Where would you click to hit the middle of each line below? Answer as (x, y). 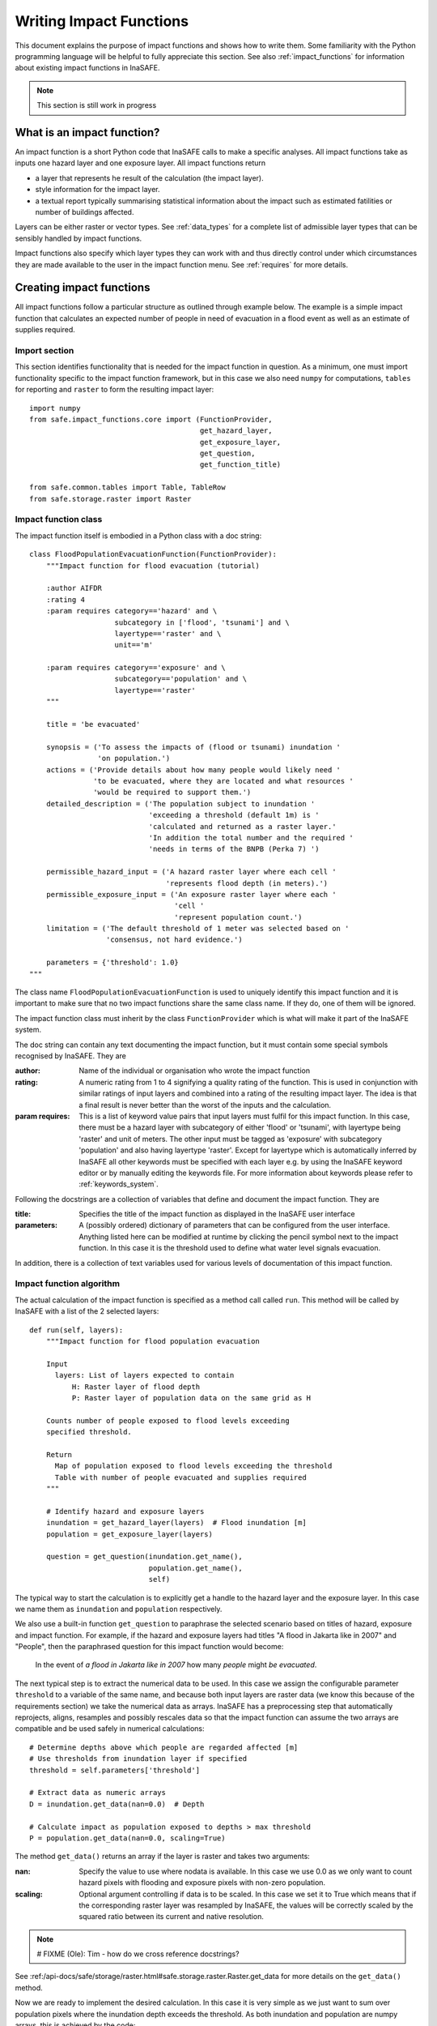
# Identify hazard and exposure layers (125, 1511)
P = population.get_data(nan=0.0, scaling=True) (127, 1838)
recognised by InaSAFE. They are (71, 1056)
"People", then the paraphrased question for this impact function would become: (149, 1647)
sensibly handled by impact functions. (78, 238)
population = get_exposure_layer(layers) (129, 1534)
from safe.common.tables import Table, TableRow (127, 487)
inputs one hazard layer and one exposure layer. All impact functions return (140, 163)
